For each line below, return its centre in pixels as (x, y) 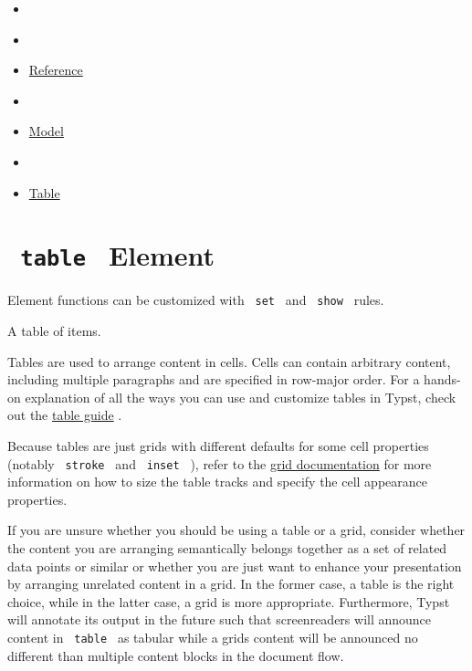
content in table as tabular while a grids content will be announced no (213, 638)
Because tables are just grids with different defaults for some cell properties (218, 446)
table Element (117, 255)
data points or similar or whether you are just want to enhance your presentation (235, 566)
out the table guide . (65, 415)
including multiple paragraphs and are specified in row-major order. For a (214, 379)
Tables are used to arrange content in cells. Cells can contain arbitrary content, (229, 361)
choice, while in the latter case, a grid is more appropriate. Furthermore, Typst (229, 601)
